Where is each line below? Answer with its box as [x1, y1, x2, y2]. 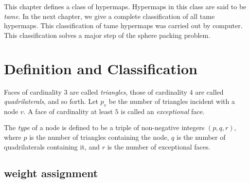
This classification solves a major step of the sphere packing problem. [4, 30, 211, 40]
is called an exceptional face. [121, 106, 205, 116]
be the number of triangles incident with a [108, 96, 235, 106]
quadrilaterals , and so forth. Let [4, 96, 98, 106]
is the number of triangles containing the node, [29, 132, 169, 142]
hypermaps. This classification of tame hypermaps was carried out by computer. [4, 20, 243, 31]
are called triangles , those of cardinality [70, 86, 187, 97]
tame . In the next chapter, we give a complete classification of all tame [4, 11, 215, 21]
